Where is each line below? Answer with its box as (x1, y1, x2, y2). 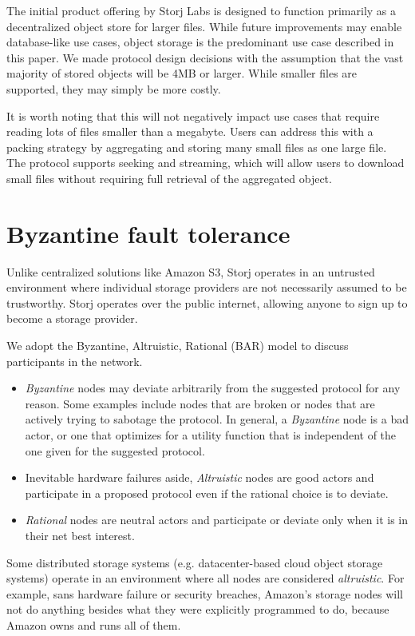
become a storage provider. (6, 310, 138, 327)
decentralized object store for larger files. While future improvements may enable (6, 18, 402, 34)
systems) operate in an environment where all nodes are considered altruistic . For (6, 570, 405, 586)
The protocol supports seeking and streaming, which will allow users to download (6, 154, 405, 171)
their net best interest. (25, 527, 135, 543)
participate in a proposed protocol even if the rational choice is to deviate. (25, 484, 389, 501)
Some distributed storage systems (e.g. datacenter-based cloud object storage (6, 554, 383, 570)
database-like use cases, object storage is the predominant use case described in (6, 34, 394, 50)
